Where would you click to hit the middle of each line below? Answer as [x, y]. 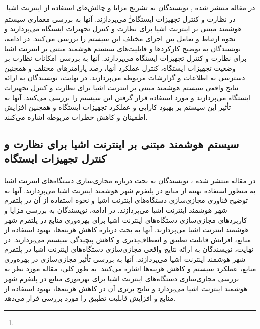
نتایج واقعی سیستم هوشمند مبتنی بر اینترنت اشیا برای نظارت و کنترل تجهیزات [122, 87]
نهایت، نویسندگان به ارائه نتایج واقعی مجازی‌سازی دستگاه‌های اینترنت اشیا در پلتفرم [129, 249]
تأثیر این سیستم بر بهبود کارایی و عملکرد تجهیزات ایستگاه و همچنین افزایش [118, 107]
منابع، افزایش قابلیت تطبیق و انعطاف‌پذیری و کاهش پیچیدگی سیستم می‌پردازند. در [128, 239]
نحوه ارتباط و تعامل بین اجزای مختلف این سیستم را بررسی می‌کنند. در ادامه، [120, 39]
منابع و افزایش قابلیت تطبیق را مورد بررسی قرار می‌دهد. [90, 298]
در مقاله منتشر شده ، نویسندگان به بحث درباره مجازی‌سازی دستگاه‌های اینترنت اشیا [130, 180]
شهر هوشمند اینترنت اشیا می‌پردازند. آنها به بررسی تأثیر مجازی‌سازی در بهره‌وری [125, 258]
